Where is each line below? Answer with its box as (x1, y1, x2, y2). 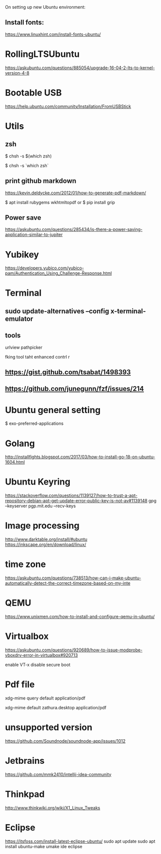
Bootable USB (5, 87, 62, 98)
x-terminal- (110, 307, 146, 315)
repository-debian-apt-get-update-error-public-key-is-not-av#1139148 (5, 498, 148, 504)
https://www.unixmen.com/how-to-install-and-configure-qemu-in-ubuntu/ (5, 614, 155, 620)
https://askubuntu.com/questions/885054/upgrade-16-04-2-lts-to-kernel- (5, 65, 155, 71)
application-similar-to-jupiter (5, 232, 63, 237)
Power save (5, 213, 41, 222)
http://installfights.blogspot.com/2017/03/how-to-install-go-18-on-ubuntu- (5, 454, 155, 460)
